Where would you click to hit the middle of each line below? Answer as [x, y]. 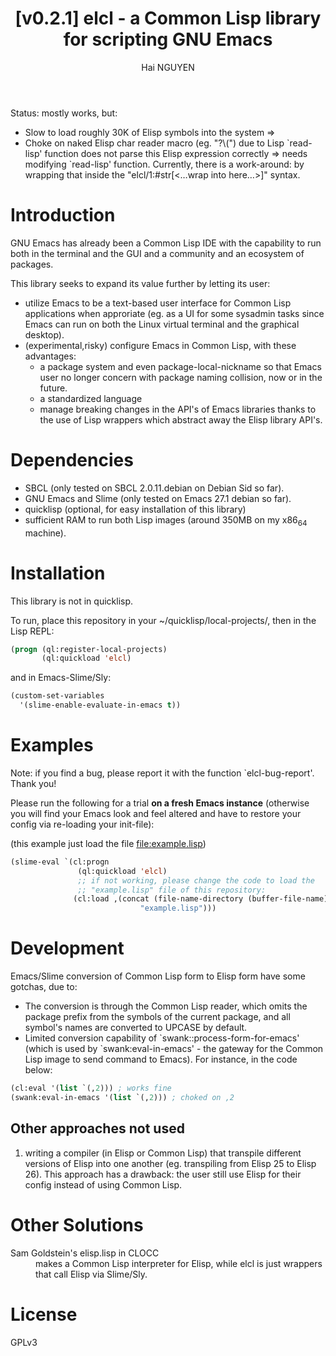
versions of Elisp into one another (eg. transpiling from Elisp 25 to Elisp [170, 1163]
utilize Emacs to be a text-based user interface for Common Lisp [158, 303]
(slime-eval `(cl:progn [60, 862]
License [44, 1314]
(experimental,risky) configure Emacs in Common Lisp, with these [160, 345]
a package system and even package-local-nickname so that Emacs [180, 366]
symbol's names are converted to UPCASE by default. [136, 1028]
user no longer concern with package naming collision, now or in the [181, 377]
